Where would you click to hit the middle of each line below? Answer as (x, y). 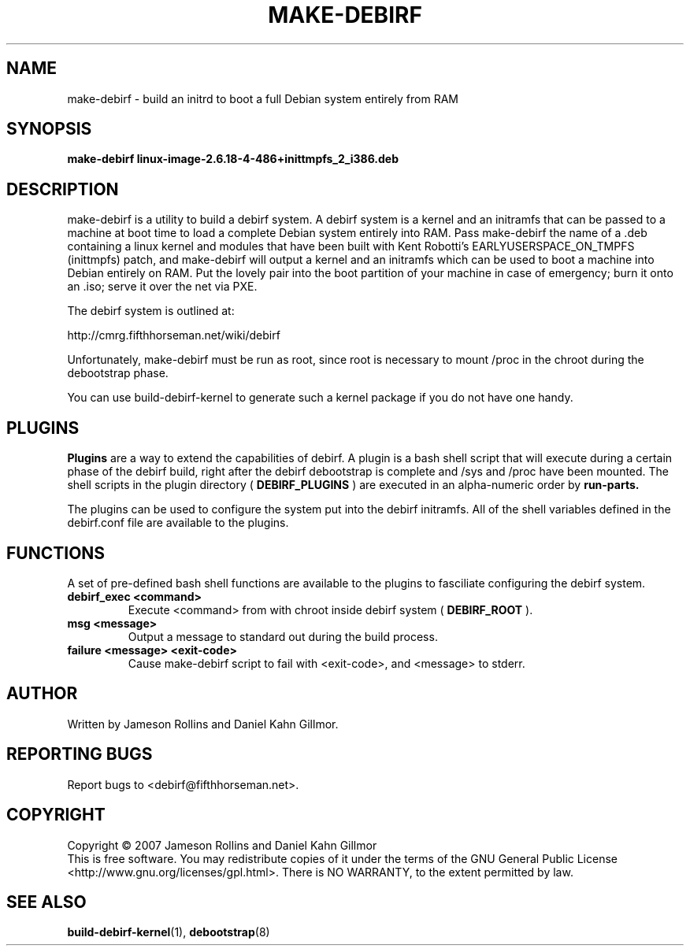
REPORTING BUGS (80, 754)
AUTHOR (42, 694)
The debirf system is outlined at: (151, 311)
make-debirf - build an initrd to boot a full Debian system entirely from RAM (263, 98)
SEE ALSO (46, 902)
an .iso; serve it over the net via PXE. (162, 287)
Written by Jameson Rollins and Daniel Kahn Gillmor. (203, 724)
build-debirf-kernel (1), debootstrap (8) (169, 932)
